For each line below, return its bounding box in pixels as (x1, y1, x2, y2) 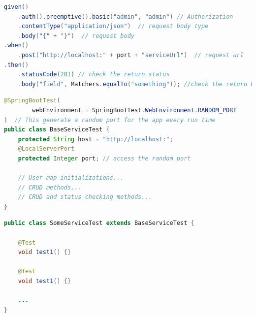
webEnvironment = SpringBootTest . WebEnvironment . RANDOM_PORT (32, 106, 237, 114)
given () (4, 3, 29, 10)
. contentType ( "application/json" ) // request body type (18, 23, 209, 30)
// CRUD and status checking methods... (18, 193, 152, 201)
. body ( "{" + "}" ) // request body (18, 32, 134, 39)
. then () (4, 61, 29, 68)
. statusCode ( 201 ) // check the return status (18, 71, 170, 78)
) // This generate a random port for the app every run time (4, 116, 216, 124)
